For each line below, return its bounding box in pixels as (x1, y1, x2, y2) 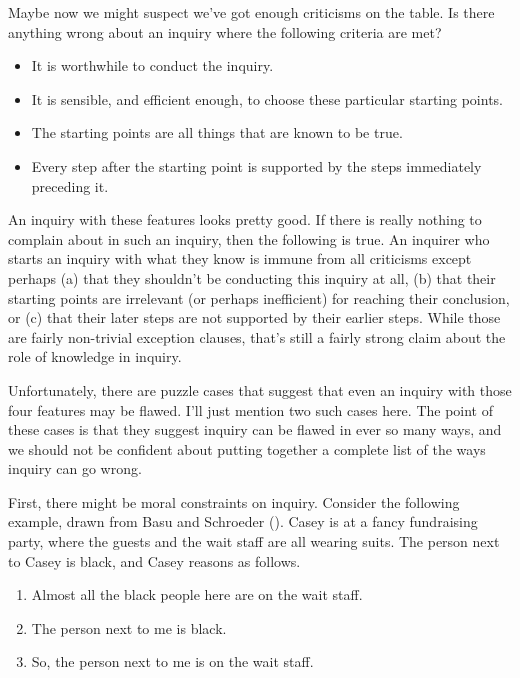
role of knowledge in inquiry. (8, 346, 182, 367)
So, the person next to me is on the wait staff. (31, 651, 314, 672)
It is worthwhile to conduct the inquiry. (31, 55, 274, 76)
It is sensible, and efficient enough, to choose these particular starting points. (31, 88, 503, 109)
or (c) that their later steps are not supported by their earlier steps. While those (8, 307, 501, 328)
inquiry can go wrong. (8, 458, 142, 479)
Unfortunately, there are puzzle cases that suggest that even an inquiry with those (8, 379, 512, 400)
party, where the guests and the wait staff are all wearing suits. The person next (8, 531, 500, 552)
